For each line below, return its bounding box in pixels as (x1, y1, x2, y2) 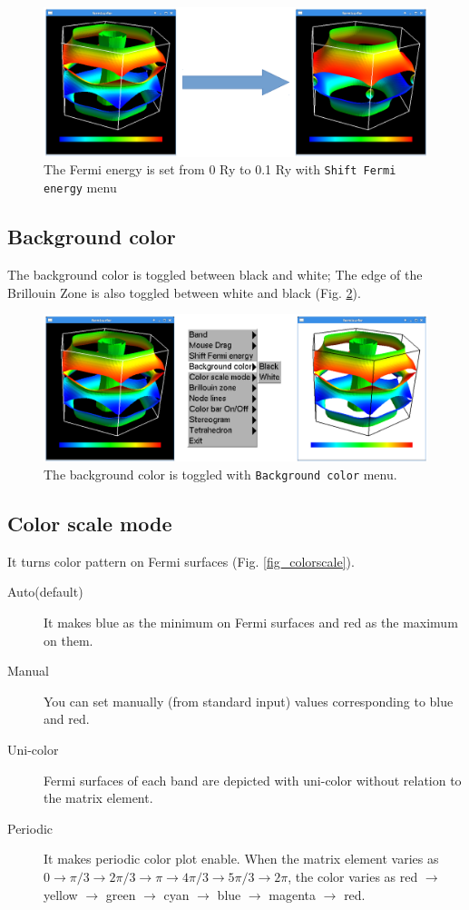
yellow (44, 885, 78, 904)
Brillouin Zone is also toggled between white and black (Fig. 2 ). (7, 282, 361, 302)
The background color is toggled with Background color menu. (44, 465, 397, 483)
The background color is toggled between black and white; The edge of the (7, 264, 423, 283)
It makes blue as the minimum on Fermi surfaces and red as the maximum (44, 613, 458, 632)
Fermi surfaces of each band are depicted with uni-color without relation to (44, 770, 462, 789)
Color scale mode (7, 509, 172, 538)
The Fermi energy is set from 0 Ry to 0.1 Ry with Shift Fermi (44, 160, 396, 179)
